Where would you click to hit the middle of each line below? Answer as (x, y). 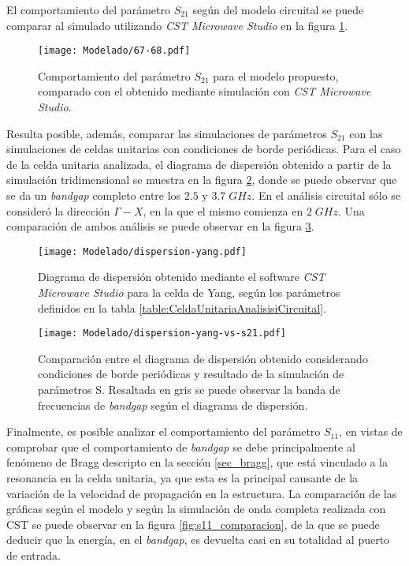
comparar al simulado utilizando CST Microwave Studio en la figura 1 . (177, 25)
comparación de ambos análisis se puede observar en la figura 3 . (160, 226)
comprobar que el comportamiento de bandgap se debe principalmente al (181, 446)
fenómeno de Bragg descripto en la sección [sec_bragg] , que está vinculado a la (197, 462)
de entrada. (33, 555)
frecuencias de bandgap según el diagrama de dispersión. (173, 405)
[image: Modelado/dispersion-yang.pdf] (142, 251)
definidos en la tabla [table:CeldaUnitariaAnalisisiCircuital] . (182, 307)
